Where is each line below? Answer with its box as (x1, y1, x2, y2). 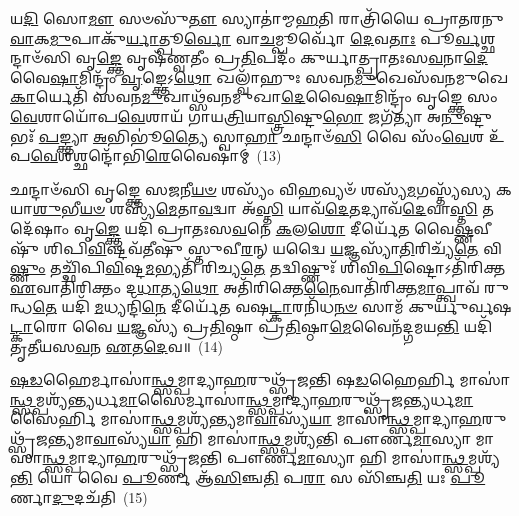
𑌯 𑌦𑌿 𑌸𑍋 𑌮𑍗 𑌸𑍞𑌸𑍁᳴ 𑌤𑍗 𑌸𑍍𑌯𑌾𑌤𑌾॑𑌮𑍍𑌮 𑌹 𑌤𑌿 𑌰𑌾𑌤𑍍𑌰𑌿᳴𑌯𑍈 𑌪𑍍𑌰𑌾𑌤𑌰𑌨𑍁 (10, 8, 504, 28)
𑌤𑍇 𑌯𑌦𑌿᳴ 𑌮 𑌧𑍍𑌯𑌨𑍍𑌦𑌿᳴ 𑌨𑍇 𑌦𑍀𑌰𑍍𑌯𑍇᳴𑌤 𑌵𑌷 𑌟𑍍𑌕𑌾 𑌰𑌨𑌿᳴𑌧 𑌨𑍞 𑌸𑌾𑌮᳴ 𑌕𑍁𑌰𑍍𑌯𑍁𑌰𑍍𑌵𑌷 (32, 296, 512, 317)
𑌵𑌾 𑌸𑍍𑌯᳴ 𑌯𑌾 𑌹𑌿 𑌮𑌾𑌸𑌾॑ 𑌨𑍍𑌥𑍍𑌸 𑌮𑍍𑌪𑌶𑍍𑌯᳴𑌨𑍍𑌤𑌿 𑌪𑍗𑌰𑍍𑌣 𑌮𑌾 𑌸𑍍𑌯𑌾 (93, 427, 471, 448)
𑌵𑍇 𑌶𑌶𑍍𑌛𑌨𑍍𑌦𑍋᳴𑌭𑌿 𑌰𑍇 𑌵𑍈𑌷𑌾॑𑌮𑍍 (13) (30, 145, 282, 166)
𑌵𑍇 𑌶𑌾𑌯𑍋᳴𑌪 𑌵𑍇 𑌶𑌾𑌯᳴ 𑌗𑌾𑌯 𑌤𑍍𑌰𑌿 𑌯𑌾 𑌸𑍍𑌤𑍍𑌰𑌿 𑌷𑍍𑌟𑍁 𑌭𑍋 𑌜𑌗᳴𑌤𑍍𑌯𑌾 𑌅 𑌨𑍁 (10, 105, 463, 126)
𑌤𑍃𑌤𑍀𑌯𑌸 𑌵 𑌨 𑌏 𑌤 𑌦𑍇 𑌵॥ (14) (10, 335, 223, 356)
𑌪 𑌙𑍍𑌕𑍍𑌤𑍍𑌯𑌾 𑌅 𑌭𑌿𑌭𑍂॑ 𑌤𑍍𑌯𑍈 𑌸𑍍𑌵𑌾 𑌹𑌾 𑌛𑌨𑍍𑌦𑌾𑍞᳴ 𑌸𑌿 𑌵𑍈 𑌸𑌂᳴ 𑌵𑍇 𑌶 (38, 125, 485, 146)
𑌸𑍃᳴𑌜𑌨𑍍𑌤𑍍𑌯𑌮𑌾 (10, 427, 94, 448)
